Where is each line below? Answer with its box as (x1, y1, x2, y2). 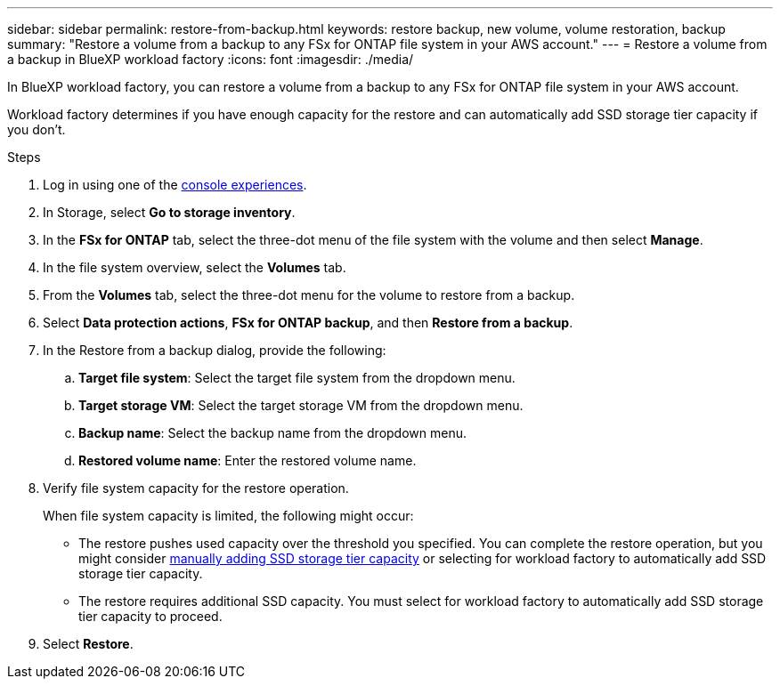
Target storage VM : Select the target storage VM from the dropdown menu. (78, 398, 524, 413)
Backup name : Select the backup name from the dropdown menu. (78, 425, 467, 440)
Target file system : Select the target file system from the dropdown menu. (78, 370, 516, 385)
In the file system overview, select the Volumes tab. (43, 260, 346, 275)
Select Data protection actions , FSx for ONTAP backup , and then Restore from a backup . (43, 315, 573, 330)
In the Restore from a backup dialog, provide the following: (43, 343, 386, 358)
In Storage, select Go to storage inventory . (43, 205, 296, 220)
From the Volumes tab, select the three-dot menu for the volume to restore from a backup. (43, 287, 575, 303)
